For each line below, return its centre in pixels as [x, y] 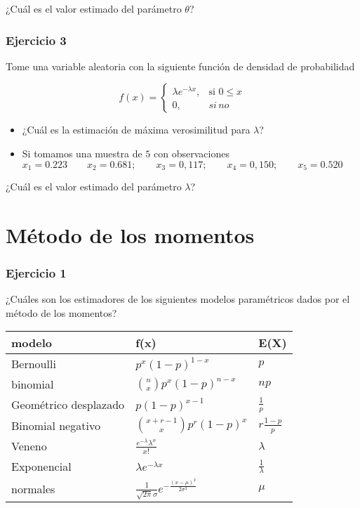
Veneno [29, 446]
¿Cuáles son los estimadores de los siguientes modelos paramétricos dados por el [178, 299]
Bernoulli [34, 364]
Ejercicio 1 [36, 272]
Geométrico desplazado [68, 405]
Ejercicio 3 [36, 40]
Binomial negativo [56, 425]
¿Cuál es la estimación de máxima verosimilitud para [136, 130]
